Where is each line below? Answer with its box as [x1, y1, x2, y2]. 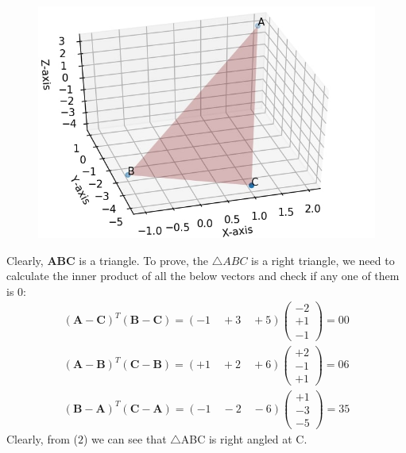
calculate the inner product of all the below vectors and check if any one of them [6, 267, 400, 284]
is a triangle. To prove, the [79, 251, 209, 268]
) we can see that [83, 430, 167, 447]
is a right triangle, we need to [251, 251, 395, 268]
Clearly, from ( [6, 430, 78, 447]
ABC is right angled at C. [180, 430, 307, 447]
